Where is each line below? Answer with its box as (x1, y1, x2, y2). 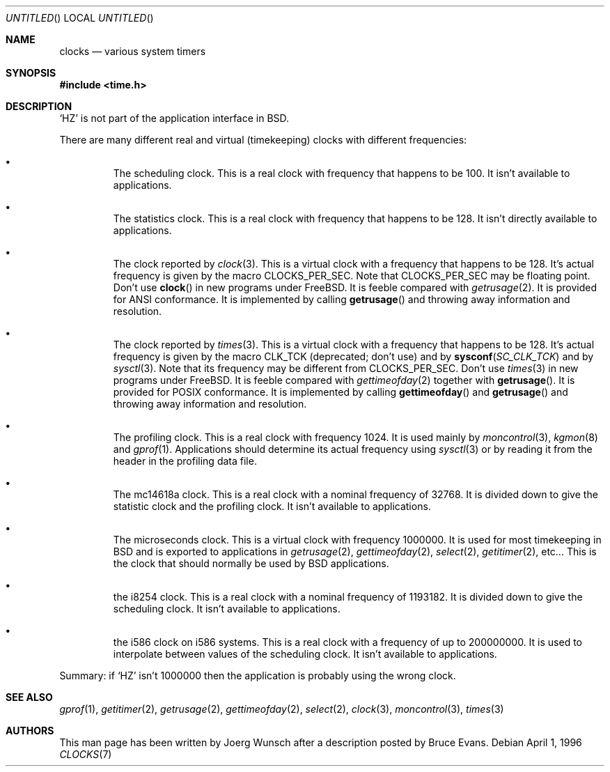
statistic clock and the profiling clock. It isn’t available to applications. (113, 500, 431, 512)
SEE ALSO (6, 691, 53, 703)
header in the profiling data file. (113, 455, 257, 467)
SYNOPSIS (6, 67, 56, 79)
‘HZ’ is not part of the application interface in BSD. (59, 112, 290, 124)
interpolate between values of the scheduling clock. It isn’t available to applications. (113, 648, 497, 660)
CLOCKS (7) (59, 748, 112, 760)
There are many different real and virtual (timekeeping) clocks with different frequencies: (59, 134, 467, 146)
